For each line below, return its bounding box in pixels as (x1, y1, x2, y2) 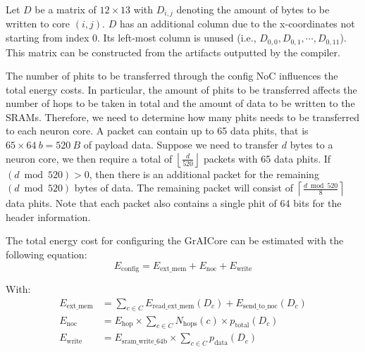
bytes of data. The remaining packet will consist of (74, 180, 293, 195)
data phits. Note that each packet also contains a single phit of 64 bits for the (6, 196, 342, 210)
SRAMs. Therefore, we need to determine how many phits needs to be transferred (6, 109, 359, 124)
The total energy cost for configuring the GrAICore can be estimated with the (6, 233, 344, 248)
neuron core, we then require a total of (6, 151, 173, 165)
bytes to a (290, 137, 333, 152)
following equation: (6, 247, 87, 262)
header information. (6, 209, 91, 224)
